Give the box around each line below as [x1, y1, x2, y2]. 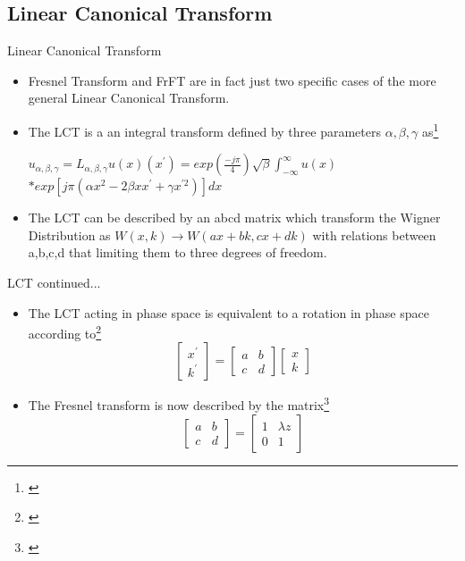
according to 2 [28, 322, 102, 342]
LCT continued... [7, 273, 101, 292]
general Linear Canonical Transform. [28, 88, 230, 107]
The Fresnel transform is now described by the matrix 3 [28, 393, 330, 414]
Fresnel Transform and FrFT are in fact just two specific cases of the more [28, 71, 436, 89]
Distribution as [28, 225, 111, 244]
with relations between [312, 225, 436, 244]
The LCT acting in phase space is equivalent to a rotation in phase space [28, 303, 429, 322]
